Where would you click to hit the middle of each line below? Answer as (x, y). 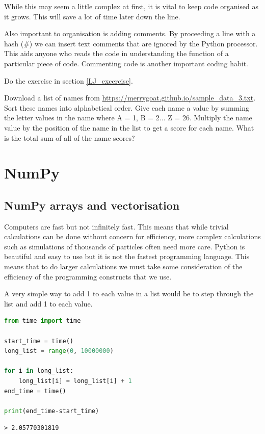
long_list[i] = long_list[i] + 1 (75, 381)
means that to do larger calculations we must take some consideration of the (123, 266)
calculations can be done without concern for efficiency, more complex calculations (132, 236)
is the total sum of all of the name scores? (70, 137)
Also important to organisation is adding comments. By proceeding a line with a (130, 33)
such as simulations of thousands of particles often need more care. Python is (125, 246)
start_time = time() (39, 341)
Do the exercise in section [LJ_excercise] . (69, 80)
